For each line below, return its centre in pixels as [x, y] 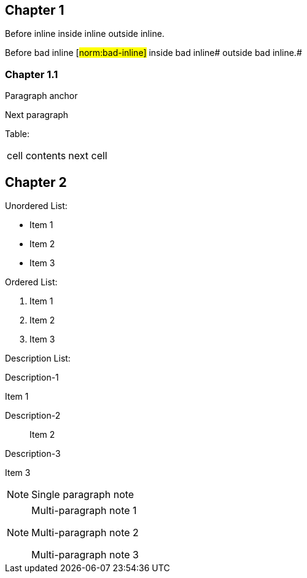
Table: [17, 134]
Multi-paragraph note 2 [85, 533]
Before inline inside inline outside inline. [85, 34]
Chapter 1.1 [32, 74]
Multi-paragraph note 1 [84, 511]
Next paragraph [37, 115]
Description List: [38, 358]
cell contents [37, 156]
